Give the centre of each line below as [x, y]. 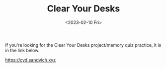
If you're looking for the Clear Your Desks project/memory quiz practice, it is [83, 45]
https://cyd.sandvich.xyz [31, 60]
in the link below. [22, 50]
